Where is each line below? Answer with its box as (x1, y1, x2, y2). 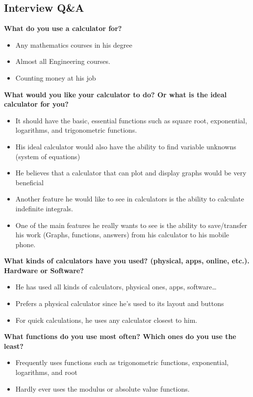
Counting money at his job (15, 72, 96, 83)
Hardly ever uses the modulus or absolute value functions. (15, 383, 190, 394)
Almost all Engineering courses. (15, 56, 110, 66)
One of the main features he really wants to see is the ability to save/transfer (15, 220, 248, 230)
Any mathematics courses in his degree (15, 39, 132, 50)
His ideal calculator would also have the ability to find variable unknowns (15, 141, 236, 151)
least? (4, 340, 24, 351)
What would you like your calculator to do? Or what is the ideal (4, 89, 227, 99)
